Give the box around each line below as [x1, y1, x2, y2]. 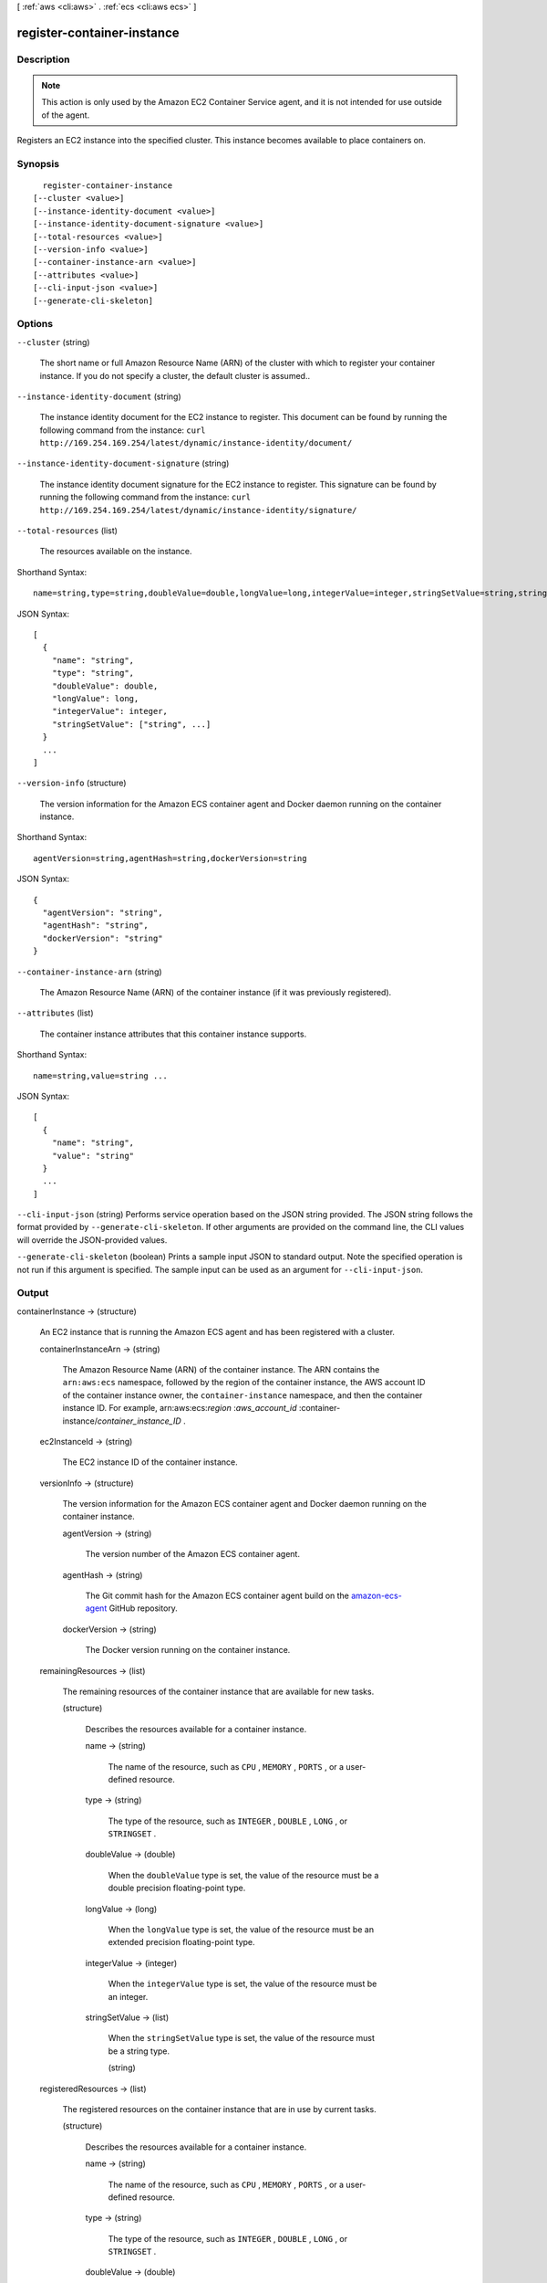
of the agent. [41, 110, 90, 121]
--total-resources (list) [16, 525, 119, 536]
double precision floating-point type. [108, 1882, 246, 1894]
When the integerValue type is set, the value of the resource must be [108, 1978, 377, 1990]
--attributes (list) [16, 1007, 95, 1018]
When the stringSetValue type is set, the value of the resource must [108, 2033, 376, 2044]
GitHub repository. [108, 1603, 178, 1614]
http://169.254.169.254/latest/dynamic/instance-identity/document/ [39, 438, 353, 448]
